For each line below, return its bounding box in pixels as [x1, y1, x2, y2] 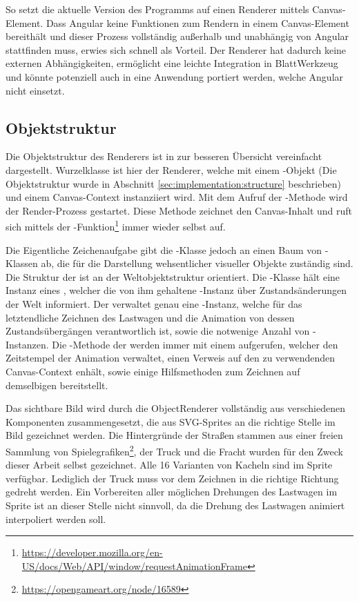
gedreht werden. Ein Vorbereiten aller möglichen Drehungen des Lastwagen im [6, 484, 338, 499]
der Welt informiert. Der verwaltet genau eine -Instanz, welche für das [6, 296, 302, 311]
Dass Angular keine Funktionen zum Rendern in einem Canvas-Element [46, 15, 349, 30]
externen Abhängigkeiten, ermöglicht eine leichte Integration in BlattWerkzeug [6, 56, 338, 70]
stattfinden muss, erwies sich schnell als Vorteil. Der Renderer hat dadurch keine [6, 42, 347, 57]
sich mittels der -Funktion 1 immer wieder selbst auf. [6, 217, 226, 233]
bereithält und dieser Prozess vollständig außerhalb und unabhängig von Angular [6, 29, 349, 43]
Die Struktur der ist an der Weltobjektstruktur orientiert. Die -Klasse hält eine [6, 269, 340, 284]
